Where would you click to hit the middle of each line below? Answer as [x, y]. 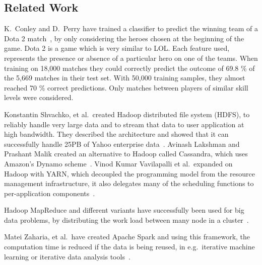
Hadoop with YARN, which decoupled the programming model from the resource [129, 173]
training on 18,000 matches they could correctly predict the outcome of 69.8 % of [129, 68]
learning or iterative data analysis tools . [67, 256]
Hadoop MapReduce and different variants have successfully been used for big [124, 210]
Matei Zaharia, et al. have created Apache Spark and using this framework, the [127, 237]
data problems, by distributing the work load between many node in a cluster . [126, 219]
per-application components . [50, 193]
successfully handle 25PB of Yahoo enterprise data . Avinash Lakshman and [122, 144]
